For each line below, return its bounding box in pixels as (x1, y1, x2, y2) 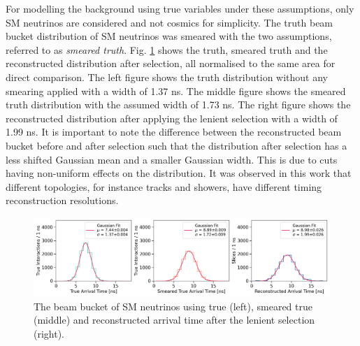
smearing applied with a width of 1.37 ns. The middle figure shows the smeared (6, 83, 346, 98)
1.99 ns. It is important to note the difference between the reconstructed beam (6, 124, 342, 139)
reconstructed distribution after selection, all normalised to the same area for (6, 56, 336, 71)
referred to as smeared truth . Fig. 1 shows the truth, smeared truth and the (6, 42, 328, 57)
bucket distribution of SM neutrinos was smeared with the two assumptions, (6, 29, 332, 43)
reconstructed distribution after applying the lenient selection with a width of (6, 110, 338, 125)
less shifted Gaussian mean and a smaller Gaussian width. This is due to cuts (6, 152, 338, 166)
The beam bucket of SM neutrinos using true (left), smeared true (34, 298, 312, 313)
